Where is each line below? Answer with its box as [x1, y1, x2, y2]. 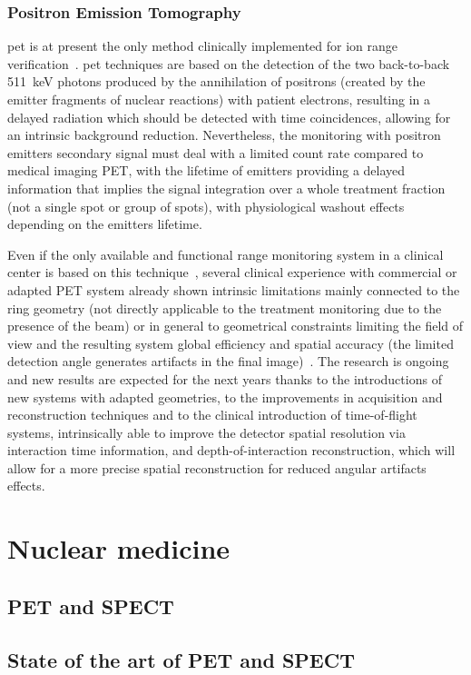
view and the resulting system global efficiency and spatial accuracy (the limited [7, 333, 454, 352]
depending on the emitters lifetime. [7, 214, 202, 233]
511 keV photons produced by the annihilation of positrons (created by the [7, 72, 426, 91]
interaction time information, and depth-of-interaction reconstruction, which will [7, 441, 456, 460]
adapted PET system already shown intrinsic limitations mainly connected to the [7, 280, 460, 299]
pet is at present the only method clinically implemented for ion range [7, 36, 398, 55]
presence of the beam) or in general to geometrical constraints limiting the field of [7, 316, 464, 335]
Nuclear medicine [7, 530, 231, 567]
